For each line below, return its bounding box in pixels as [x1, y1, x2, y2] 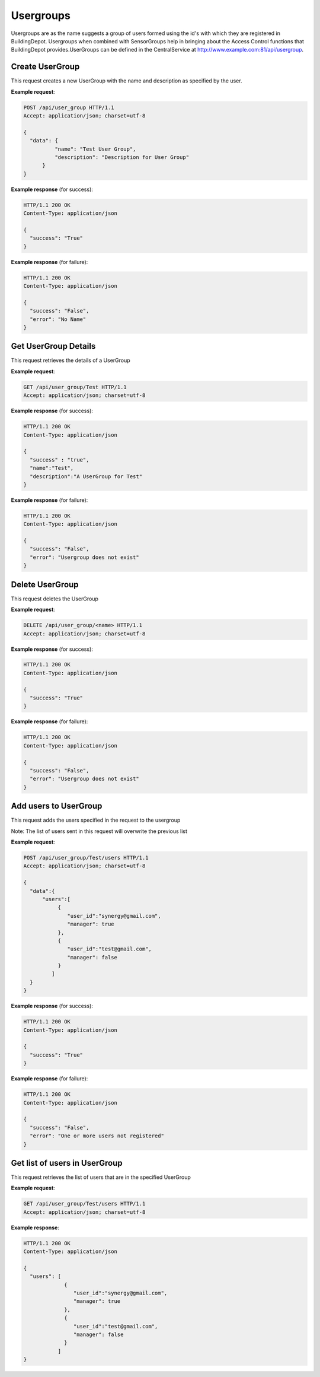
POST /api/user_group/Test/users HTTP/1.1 [23, 854, 149, 861]
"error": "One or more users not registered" [30, 1133, 164, 1139]
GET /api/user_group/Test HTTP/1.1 [23, 383, 127, 390]
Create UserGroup [11, 62, 80, 72]
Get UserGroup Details [11, 341, 96, 351]
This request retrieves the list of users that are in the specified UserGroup [11, 1174, 191, 1181]
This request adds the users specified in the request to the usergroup [11, 816, 181, 824]
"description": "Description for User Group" [54, 154, 190, 160]
